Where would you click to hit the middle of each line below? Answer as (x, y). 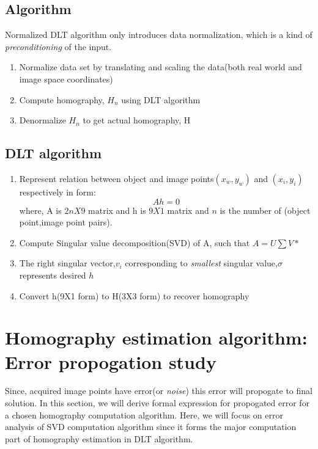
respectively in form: (57, 192)
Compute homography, (62, 99)
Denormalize (43, 120)
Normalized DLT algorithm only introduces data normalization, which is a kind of (159, 35)
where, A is (40, 210)
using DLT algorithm (161, 99)
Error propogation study (111, 361)
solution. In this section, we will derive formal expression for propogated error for (157, 403)
